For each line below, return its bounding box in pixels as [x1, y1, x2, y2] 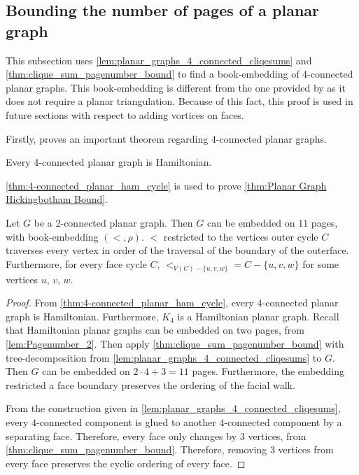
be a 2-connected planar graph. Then [34, 215, 193, 229]
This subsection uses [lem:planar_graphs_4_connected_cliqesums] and [6, 52, 312, 67]
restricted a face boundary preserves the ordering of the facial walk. [6, 377, 295, 392]
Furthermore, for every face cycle [6, 256, 147, 271]
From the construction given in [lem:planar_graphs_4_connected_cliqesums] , [6, 401, 341, 416]
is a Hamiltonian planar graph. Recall [177, 309, 339, 323]
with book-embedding [6, 229, 99, 243]
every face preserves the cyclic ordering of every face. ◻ [6, 455, 246, 470]
